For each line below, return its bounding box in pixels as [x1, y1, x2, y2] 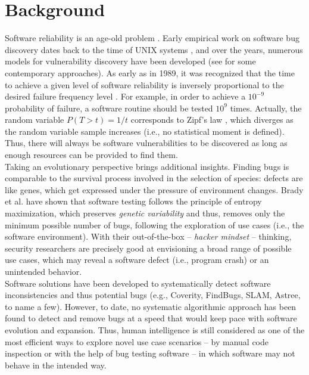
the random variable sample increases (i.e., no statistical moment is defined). [5, 125, 285, 137]
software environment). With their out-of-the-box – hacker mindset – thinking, [5, 230, 292, 243]
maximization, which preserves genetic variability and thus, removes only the [5, 207, 285, 219]
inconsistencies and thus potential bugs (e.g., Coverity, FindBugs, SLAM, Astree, [5, 289, 301, 301]
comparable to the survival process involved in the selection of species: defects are [5, 172, 303, 184]
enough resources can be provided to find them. [5, 148, 178, 161]
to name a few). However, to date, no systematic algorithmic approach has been [5, 300, 296, 312]
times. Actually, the [230, 101, 302, 114]
